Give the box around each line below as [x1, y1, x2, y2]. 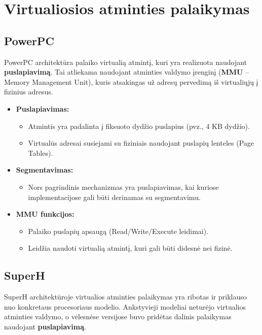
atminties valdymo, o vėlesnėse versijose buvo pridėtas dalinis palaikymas [4, 311, 232, 322]
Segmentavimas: [16, 164, 73, 175]
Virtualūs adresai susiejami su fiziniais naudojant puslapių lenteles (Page [28, 138, 254, 148]
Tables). [28, 147, 53, 158]
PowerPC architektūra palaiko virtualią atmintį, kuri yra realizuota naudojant [4, 56, 247, 67]
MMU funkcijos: [16, 209, 74, 219]
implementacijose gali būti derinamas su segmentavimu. [28, 191, 201, 202]
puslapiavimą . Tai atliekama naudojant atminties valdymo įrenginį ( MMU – [4, 66, 249, 77]
